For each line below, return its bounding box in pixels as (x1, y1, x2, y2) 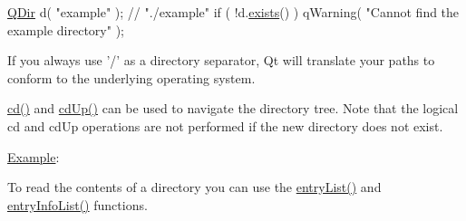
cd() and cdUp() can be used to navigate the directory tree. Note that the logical (7, 99, 459, 118)
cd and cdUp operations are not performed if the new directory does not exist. (7, 116, 443, 135)
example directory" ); (7, 20, 124, 39)
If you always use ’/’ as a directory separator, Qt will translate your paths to (7, 51, 435, 70)
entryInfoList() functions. (7, 195, 148, 214)
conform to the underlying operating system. (7, 68, 256, 87)
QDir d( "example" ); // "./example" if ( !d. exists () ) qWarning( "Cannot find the (7, 3, 460, 21)
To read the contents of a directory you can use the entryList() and (7, 178, 382, 197)
